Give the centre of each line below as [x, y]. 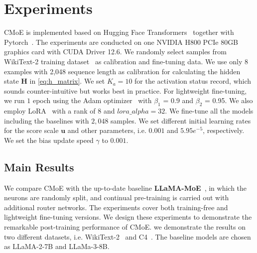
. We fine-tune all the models [209, 111]
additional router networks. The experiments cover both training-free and [116, 207]
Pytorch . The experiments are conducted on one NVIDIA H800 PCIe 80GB [121, 42]
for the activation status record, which [193, 81]
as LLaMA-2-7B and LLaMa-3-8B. [57, 246]
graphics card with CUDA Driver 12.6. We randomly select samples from [115, 52]
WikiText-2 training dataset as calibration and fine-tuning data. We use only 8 [126, 61]
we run [14, 100]
